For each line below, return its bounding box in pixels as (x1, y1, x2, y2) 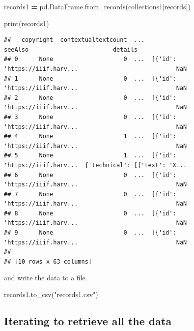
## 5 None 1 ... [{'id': (4, 152, 176, 159)
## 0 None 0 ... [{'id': (4, 56, 176, 63)
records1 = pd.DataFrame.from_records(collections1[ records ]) (4, 1, 191, 11)
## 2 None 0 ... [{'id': (4, 94, 176, 101)
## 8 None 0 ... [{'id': (4, 210, 176, 217)
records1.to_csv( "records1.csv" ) (4, 289, 98, 300)
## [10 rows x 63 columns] (4, 258, 92, 265)
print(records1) (4, 18, 49, 28)
